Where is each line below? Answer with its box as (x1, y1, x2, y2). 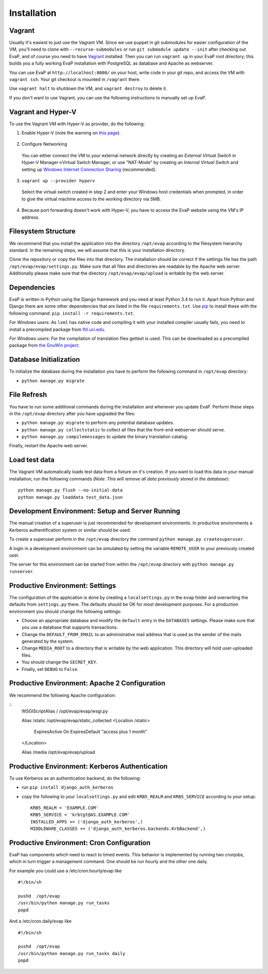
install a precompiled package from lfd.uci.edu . (9, 326, 106, 332)
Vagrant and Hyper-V (9, 107, 77, 116)
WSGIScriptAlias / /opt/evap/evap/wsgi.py (21, 708, 108, 714)
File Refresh (9, 391, 47, 399)
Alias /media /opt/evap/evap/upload (21, 749, 95, 755)
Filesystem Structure (9, 227, 76, 236)
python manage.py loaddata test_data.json (18, 494, 123, 500)
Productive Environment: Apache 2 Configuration (9, 679, 166, 688)
